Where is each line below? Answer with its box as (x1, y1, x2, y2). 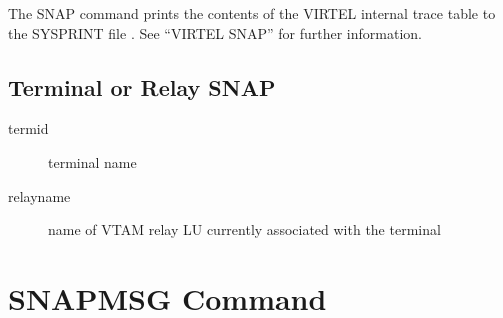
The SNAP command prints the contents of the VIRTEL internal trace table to (8, 3, 496, 23)
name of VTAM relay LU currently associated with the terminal (48, 219, 441, 240)
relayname (8, 185, 71, 206)
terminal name (48, 151, 137, 172)
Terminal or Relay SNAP (8, 71, 276, 102)
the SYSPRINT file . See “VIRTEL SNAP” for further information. (8, 22, 422, 43)
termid (8, 118, 49, 139)
